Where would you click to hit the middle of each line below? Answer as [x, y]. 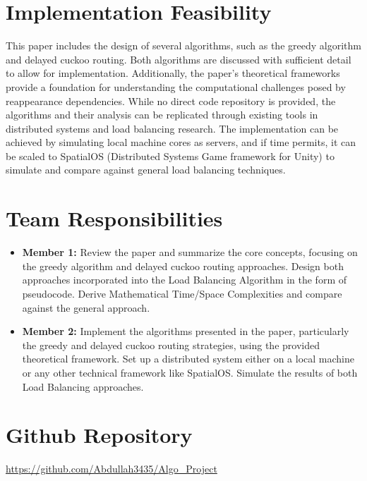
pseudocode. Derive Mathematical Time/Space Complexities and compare [182, 293]
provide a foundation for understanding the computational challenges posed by [176, 86]
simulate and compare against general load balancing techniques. [146, 170]
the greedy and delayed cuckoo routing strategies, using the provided [171, 345]
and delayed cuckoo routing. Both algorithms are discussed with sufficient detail [179, 59]
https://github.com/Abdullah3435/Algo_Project [112, 469]
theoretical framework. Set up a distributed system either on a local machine [188, 359]
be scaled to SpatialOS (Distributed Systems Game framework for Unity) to [170, 156]
